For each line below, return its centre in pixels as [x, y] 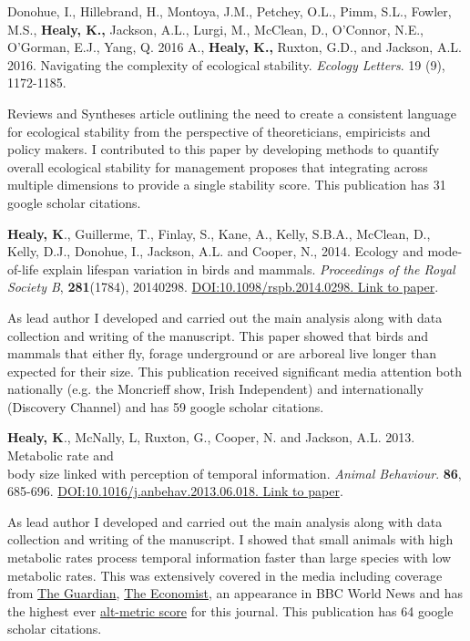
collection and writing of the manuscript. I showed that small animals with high [230, 539]
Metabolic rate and [61, 455]
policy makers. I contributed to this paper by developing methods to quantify [224, 149]
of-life [23, 269]
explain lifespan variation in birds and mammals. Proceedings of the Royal [249, 269]
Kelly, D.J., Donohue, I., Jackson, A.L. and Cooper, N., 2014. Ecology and [215, 251]
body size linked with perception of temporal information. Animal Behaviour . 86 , [235, 473]
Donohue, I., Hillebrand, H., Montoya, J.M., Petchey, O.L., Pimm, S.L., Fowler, [230, 11]
